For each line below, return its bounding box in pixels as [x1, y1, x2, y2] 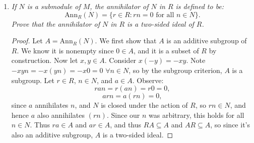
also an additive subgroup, [11, 129, 93, 139]
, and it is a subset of [133, 45, 199, 55]
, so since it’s [210, 119, 250, 130]
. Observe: [132, 75, 164, 85]
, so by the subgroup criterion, [129, 64, 222, 75]
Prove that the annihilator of [11, 18, 100, 29]
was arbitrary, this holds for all [149, 109, 244, 120]
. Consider [104, 55, 137, 65]
